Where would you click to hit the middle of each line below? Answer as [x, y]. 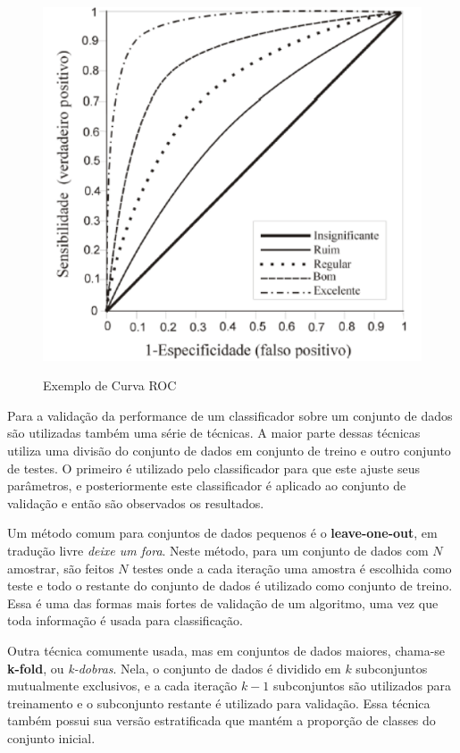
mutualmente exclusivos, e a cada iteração [122, 686]
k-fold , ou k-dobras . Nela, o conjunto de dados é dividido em [174, 668]
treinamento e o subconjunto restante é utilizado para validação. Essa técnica [219, 703]
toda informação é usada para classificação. [125, 620]
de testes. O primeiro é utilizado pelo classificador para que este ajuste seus [213, 468]
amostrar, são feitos [61, 568]
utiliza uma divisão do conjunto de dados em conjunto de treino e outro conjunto [229, 450]
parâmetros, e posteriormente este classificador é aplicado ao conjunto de [207, 485]
